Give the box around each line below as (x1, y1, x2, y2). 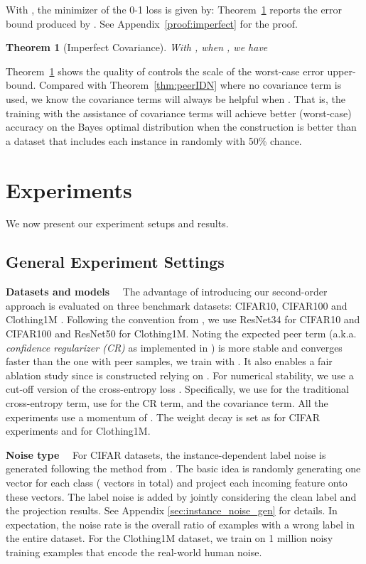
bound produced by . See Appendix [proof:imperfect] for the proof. (6, 16, 298, 31)
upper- (327, 63, 356, 78)
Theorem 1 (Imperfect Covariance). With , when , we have (6, 40, 268, 55)
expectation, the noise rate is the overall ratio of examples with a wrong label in (6, 516, 355, 531)
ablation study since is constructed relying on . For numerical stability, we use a (6, 367, 354, 382)
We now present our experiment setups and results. (6, 216, 229, 231)
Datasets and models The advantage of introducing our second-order (6, 284, 328, 299)
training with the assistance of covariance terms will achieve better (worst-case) (6, 105, 352, 120)
